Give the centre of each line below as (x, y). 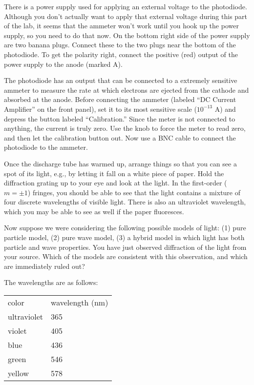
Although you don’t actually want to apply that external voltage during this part (126, 16)
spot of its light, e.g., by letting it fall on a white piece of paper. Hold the (114, 173)
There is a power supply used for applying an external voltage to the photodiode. (126, 6)
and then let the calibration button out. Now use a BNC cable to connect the (120, 137)
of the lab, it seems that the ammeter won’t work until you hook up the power (121, 26)
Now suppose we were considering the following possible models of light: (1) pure (125, 228)
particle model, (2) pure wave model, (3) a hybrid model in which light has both (124, 237)
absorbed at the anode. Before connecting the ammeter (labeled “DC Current (120, 99)
